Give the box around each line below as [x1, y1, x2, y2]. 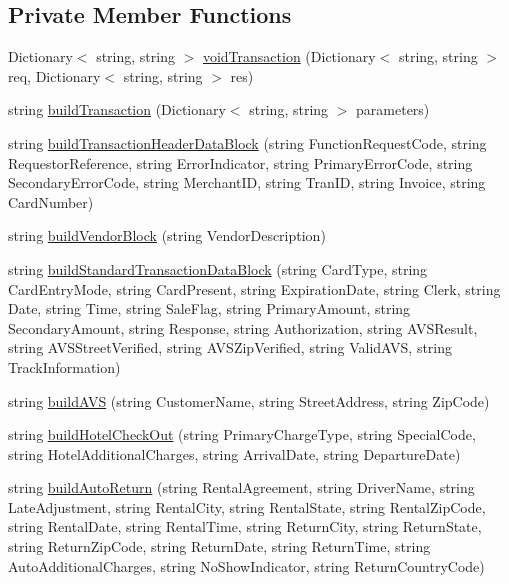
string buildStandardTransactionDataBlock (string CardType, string [8, 258, 428, 279]
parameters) [356, 99, 430, 120]
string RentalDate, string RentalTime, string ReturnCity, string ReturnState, [8, 516, 482, 537]
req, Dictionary [8, 65, 101, 86]
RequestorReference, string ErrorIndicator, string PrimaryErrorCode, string [8, 152, 473, 173]
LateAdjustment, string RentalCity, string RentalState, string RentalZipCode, [8, 496, 486, 517]
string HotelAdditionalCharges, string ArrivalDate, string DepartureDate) [8, 443, 461, 464]
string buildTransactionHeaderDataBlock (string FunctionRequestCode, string [8, 132, 487, 153]
